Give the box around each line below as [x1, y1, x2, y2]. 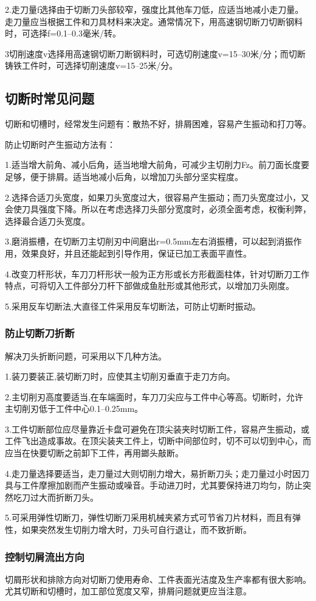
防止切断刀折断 [5, 325, 75, 341]
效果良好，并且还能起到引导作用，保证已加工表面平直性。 [21, 246, 252, 259]
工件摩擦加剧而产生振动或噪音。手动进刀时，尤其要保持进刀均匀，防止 [21, 479, 303, 492]
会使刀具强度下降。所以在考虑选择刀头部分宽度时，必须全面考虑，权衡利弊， [5, 203, 311, 215]
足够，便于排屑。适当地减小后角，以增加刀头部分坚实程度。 [5, 170, 243, 182]
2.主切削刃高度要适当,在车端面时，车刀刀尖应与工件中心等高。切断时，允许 [5, 390, 303, 403]
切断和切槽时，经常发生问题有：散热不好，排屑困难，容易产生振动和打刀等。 [5, 117, 311, 130]
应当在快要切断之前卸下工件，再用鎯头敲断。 [5, 446, 184, 459]
